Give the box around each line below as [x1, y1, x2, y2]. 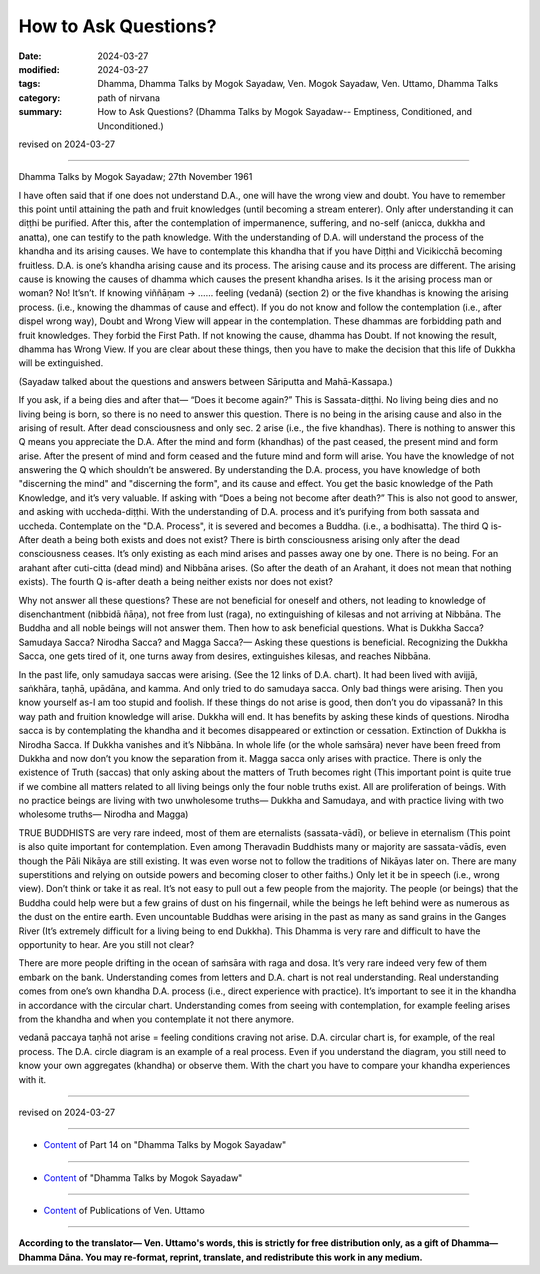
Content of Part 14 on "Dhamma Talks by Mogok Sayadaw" [43, 1139, 287, 1151]
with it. [18, 1073, 47, 1085]
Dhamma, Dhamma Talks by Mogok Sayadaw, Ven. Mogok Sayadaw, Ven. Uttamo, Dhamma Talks [97, 78, 499, 90]
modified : [18, 63, 60, 75]
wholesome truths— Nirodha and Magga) [18, 808, 189, 820]
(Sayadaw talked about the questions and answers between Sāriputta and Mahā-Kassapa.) [18, 375, 394, 387]
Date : [18, 50, 42, 62]
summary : [18, 106, 63, 118]
